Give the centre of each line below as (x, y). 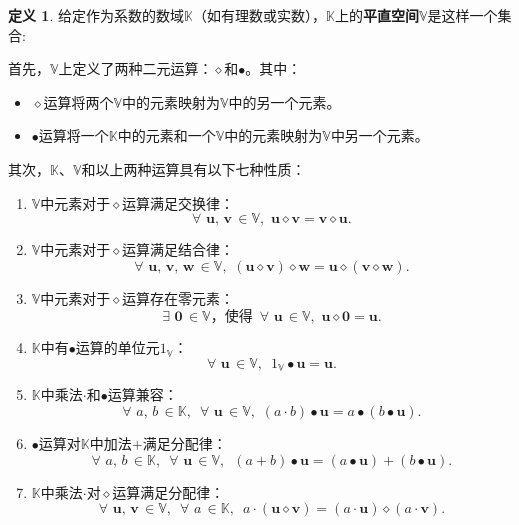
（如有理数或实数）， (259, 15)
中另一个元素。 (379, 135)
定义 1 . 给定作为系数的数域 (96, 15)
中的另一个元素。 (284, 101)
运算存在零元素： (178, 297)
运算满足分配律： (168, 491)
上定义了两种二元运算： (135, 68)
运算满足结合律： (178, 249)
